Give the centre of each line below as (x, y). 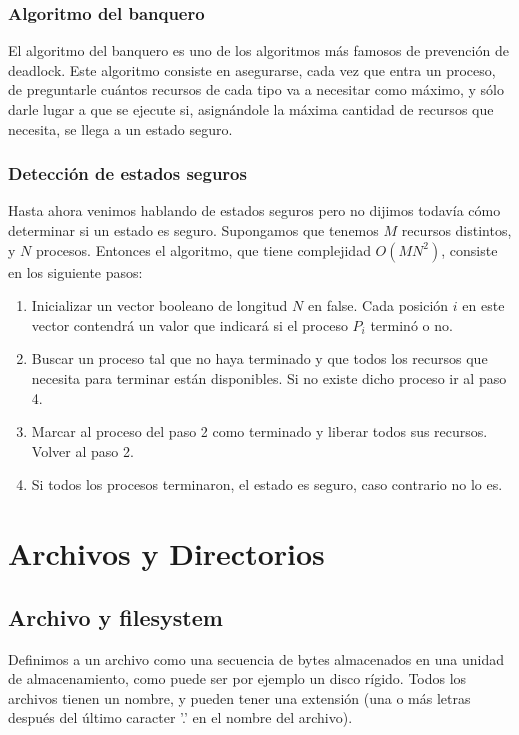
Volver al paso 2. (82, 450)
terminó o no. (411, 324)
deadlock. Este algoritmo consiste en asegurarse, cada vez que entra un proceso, (252, 69)
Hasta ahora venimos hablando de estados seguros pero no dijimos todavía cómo (254, 210)
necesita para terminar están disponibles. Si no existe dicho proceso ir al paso (269, 377)
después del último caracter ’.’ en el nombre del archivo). (180, 717)
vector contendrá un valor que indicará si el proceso (189, 324)
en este (483, 305)
